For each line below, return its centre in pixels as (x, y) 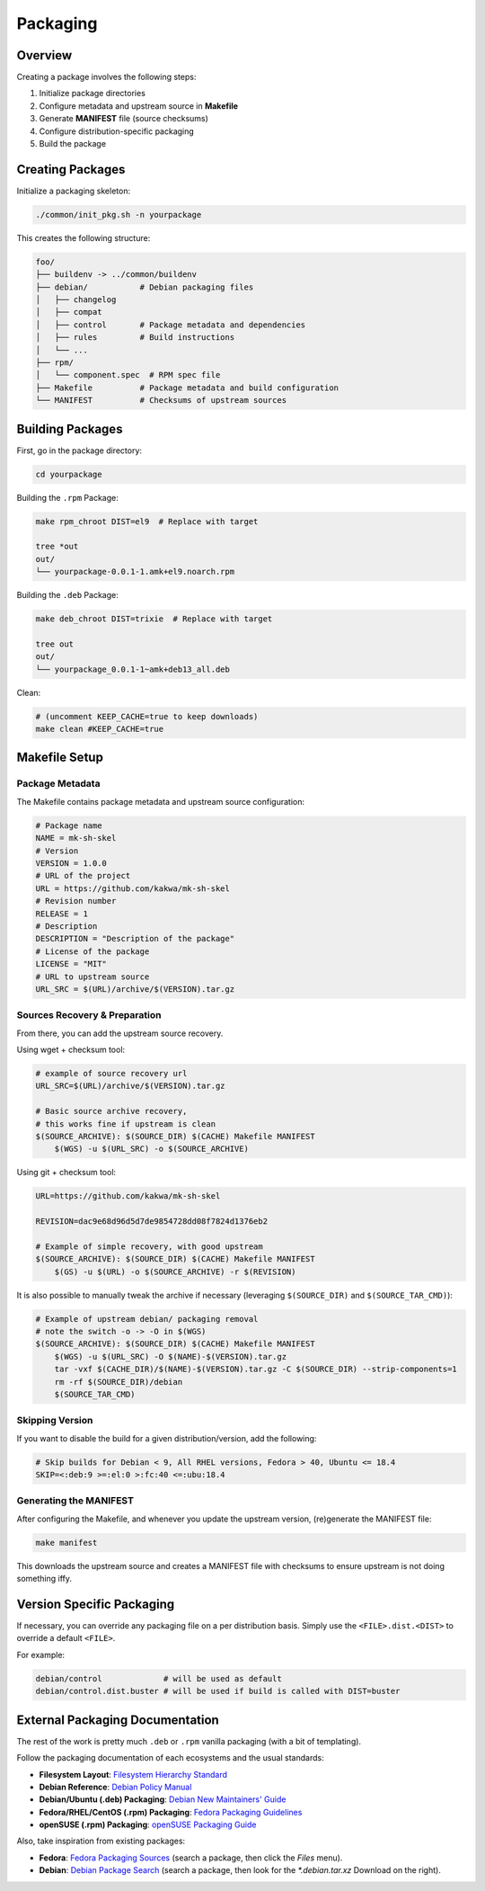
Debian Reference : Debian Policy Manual (115, 1787)
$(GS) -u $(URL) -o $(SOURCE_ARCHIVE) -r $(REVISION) (175, 1271)
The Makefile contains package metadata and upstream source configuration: (161, 801)
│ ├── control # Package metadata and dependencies (171, 325)
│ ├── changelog (76, 300)
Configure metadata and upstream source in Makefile (138, 106)
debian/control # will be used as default (159, 1678)
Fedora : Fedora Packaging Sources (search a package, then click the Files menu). (191, 1858)
